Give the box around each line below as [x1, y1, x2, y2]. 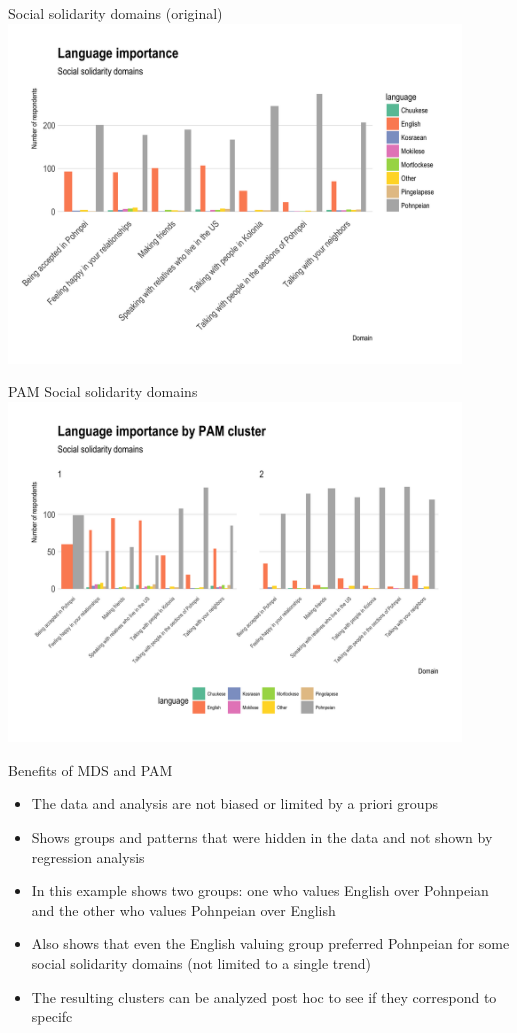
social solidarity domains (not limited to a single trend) [31, 952, 371, 973]
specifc [31, 1006, 73, 1027]
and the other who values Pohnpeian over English [31, 899, 336, 920]
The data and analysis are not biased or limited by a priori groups [31, 793, 438, 814]
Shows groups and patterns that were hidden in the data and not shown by [31, 826, 493, 847]
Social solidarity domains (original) [8, 3, 223, 23]
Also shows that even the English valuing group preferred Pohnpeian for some [31, 933, 510, 954]
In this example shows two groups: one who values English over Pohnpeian [31, 880, 489, 901]
